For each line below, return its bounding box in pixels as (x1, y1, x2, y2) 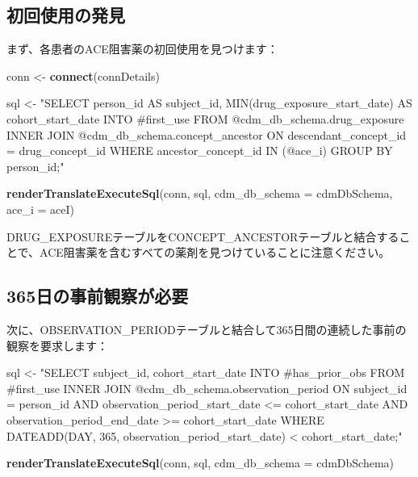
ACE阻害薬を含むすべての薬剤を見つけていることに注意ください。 (40, 244, 391, 261)
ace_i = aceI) (6, 200, 74, 217)
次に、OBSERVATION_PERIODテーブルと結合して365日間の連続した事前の (6, 320, 407, 337)
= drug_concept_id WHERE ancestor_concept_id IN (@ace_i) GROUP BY (6, 142, 393, 159)
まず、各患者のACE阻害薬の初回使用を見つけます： (6, 40, 278, 57)
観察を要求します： (6, 337, 108, 354)
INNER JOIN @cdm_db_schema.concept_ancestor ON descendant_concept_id (6, 126, 407, 143)
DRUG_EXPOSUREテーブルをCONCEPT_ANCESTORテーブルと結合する (6, 228, 399, 245)
